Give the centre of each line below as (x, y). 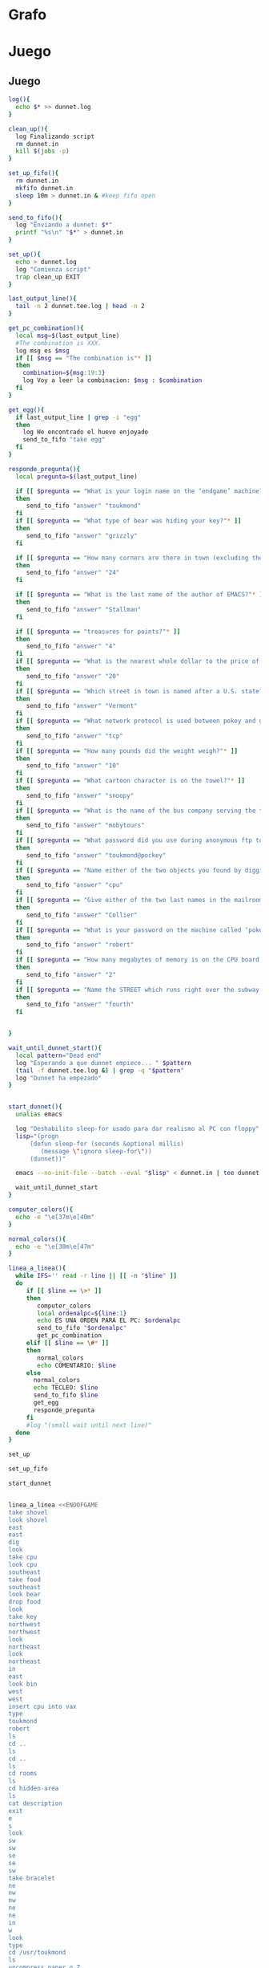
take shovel (28, 1512)
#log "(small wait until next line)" (89, 1425)
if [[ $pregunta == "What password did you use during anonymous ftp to (139, 840)
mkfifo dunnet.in (44, 188)
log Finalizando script (55, 136)
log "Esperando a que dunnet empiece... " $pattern (104, 1063)
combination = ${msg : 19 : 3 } (64, 373)
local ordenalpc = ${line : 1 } (82, 1313)
